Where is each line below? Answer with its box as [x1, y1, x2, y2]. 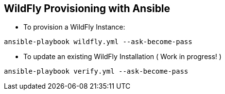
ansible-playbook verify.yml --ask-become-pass [4, 67, 189, 76]
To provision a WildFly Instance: [23, 23, 125, 31]
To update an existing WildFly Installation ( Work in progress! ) [23, 52, 222, 61]
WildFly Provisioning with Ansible [4, 2, 171, 15]
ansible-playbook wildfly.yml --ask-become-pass [4, 38, 192, 46]
